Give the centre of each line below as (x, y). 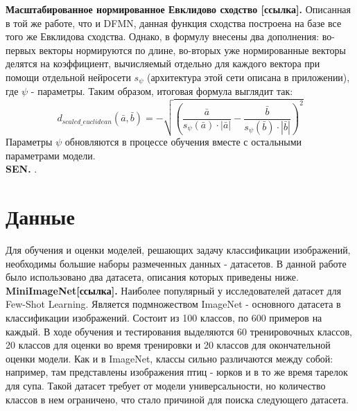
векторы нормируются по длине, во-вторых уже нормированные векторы (192, 50)
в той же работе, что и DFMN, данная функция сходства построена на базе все (174, 23)
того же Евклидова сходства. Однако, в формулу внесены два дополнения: (163, 36)
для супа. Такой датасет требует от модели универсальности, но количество (166, 385)
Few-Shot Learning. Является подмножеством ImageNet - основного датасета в (173, 304)
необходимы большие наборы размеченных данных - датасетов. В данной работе (176, 263)
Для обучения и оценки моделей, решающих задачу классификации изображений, (178, 250)
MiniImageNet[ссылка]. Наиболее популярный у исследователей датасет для (174, 290)
